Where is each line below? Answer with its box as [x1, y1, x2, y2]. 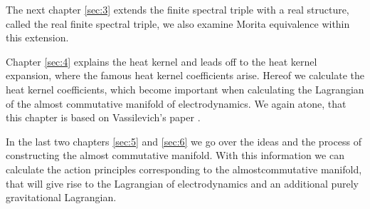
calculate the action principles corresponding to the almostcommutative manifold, [6, 161, 362, 176]
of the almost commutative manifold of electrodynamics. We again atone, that [6, 96, 347, 111]
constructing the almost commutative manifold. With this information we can [6, 148, 344, 163]
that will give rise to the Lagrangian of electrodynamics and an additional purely [6, 175, 359, 190]
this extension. [6, 30, 69, 45]
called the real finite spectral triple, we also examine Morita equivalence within [6, 16, 350, 31]
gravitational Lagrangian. [6, 190, 117, 205]
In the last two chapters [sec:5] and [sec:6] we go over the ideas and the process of [6, 133, 361, 148]
